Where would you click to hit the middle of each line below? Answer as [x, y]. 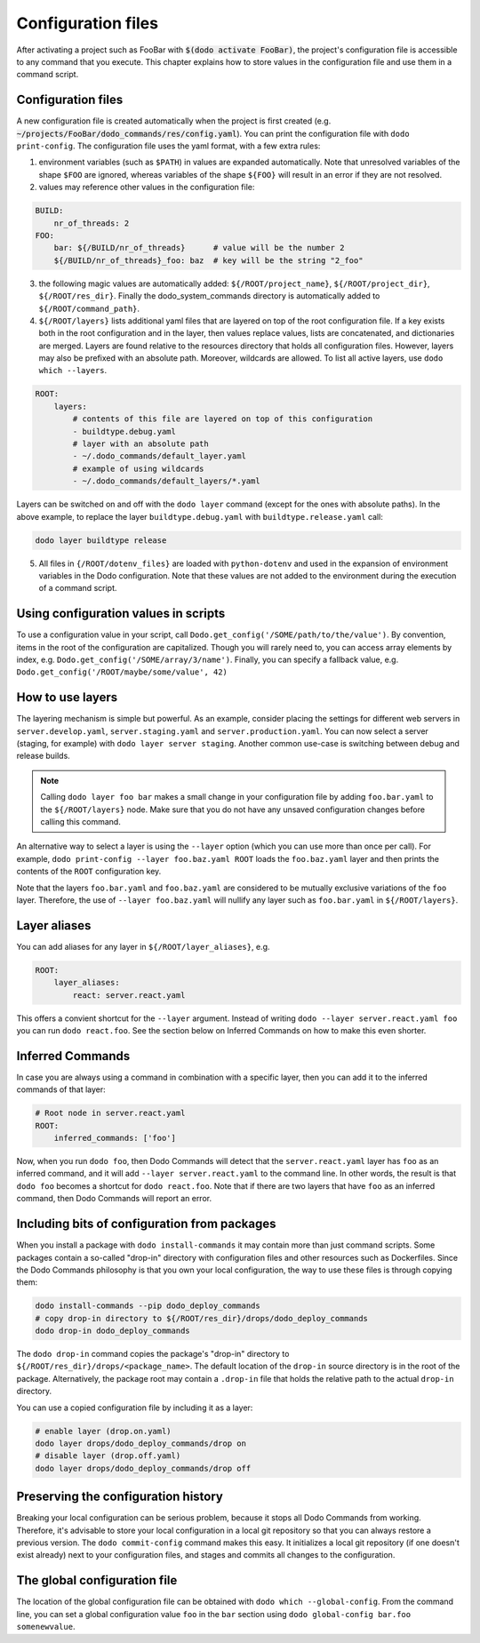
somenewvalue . [46, 1627]
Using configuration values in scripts [121, 614]
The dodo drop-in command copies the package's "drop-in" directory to [153, 1354]
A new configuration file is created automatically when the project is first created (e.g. [174, 121]
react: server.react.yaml [129, 995]
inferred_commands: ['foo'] [115, 1138]
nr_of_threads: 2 [92, 223]
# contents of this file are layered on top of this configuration [223, 419]
